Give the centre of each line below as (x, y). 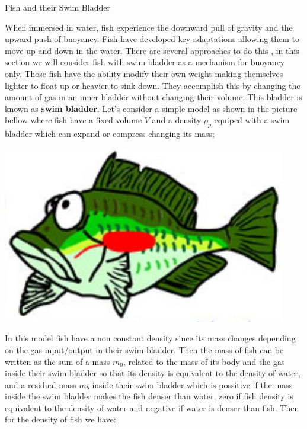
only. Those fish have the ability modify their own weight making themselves (144, 73)
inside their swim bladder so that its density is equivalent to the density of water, (153, 373)
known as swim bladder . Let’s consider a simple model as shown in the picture (151, 108)
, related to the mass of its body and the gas (204, 361)
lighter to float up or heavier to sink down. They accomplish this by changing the (153, 85)
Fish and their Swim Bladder (57, 7)
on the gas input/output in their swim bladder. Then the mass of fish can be (144, 349)
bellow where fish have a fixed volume (73, 120)
